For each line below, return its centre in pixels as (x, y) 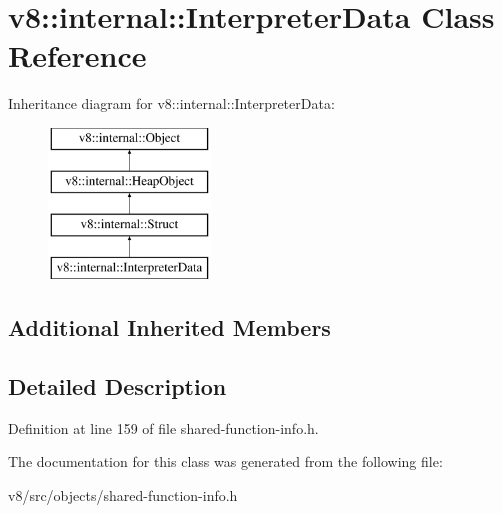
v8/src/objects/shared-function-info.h (123, 494)
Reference (77, 55)
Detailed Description (117, 385)
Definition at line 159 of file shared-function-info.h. (163, 427)
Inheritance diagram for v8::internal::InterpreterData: (171, 103)
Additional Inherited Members (169, 327)
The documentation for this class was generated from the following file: (225, 461)
